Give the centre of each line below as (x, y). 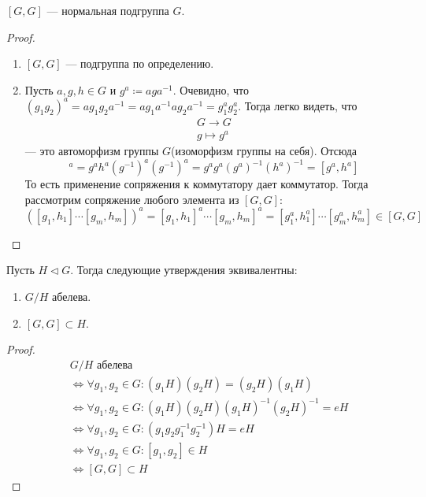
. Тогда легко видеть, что (298, 105)
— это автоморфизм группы (92, 151)
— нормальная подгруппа (108, 10)
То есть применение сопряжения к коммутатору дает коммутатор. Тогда (196, 184)
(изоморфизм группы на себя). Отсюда (264, 151)
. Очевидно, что (211, 89)
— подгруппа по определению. (140, 63)
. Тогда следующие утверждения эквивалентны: (184, 270)
